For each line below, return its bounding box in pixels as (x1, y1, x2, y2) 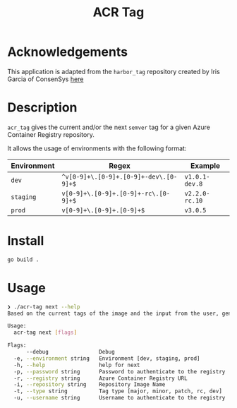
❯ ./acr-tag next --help (7, 303, 80, 311)
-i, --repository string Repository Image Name (13, 381, 166, 388)
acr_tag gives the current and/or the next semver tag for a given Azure (7, 123, 210, 131)
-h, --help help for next (13, 361, 140, 368)
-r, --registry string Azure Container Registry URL (13, 375, 188, 382)
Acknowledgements (7, 44, 128, 60)
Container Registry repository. (7, 130, 95, 138)
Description (7, 100, 78, 116)
